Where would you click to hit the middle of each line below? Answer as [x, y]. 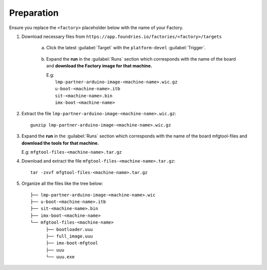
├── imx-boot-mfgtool [72, 243]
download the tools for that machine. [60, 143]
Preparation [34, 13]
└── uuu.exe [60, 257]
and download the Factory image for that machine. [99, 66]
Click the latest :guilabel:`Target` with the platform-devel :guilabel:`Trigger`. [126, 48]
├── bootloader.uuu [69, 229]
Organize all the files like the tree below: [62, 184]
